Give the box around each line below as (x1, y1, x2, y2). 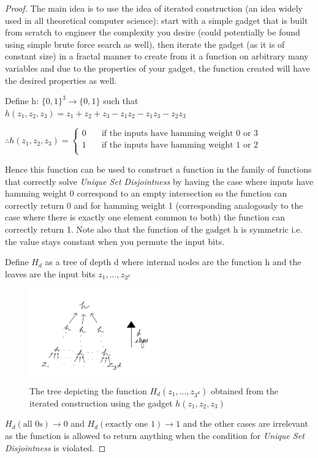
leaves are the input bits (5, 267, 96, 280)
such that (103, 94, 138, 107)
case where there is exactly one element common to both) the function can (5, 211, 286, 223)
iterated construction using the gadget (29, 396, 173, 409)
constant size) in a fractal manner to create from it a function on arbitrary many (5, 50, 309, 62)
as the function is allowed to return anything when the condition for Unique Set (5, 429, 305, 442)
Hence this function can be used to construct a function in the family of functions (5, 162, 312, 175)
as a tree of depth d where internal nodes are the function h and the (45, 255, 301, 268)
